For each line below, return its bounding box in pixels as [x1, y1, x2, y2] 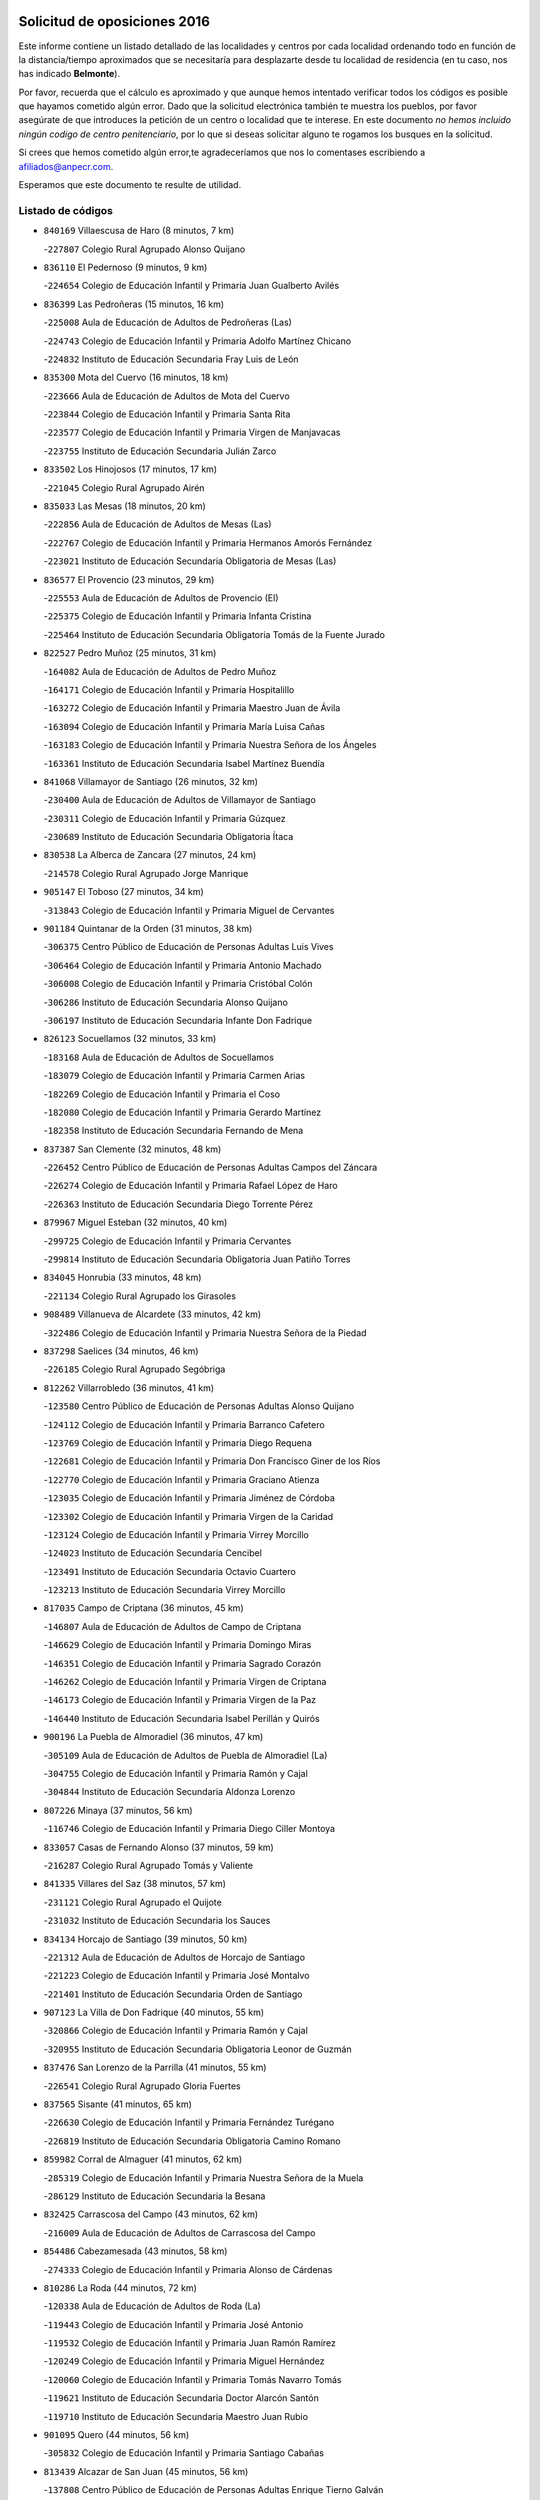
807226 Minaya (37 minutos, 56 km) [43, 1804, 194, 1816]
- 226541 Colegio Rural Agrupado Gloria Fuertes [43, 2080, 242, 2092]
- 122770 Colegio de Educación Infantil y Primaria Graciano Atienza [43, 1473, 320, 1485]
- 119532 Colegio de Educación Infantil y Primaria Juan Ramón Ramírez [43, 2337, 337, 2349]
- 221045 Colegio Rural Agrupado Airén [43, 481, 205, 494]
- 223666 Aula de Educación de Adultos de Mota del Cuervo [43, 390, 290, 402]
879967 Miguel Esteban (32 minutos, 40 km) [43, 1216, 228, 1229]
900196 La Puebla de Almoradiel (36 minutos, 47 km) [43, 1731, 264, 1743]
